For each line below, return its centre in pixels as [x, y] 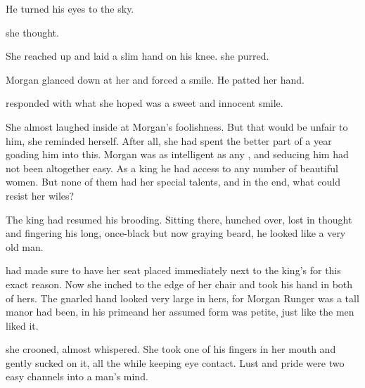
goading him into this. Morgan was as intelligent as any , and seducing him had [177, 154]
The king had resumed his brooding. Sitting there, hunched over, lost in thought [179, 219]
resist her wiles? [40, 195]
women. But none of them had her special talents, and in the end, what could [173, 182]
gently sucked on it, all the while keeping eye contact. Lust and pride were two [175, 362]
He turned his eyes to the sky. [70, 8]
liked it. [22, 325]
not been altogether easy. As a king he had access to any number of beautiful [172, 168]
